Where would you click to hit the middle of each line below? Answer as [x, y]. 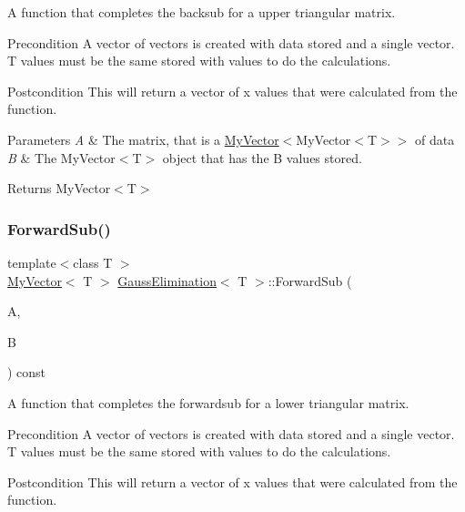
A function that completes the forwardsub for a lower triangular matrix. [208, 402]
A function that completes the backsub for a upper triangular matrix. [202, 12]
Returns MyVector [59, 188]
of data [435, 139]
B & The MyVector [61, 157]
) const [27, 372]
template [32, 262]
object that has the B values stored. [262, 157]
